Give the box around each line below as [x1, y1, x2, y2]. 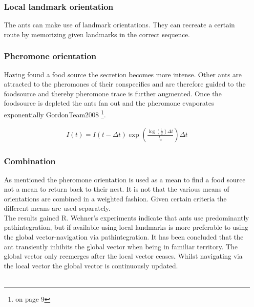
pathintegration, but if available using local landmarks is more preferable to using [4, 222, 249, 232]
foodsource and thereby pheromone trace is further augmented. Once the [4, 88, 222, 98]
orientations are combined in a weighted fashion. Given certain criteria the [4, 193, 227, 203]
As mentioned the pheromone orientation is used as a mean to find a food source [4, 174, 246, 184]
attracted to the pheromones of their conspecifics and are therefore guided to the [4, 79, 246, 89]
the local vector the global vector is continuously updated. [4, 260, 178, 270]
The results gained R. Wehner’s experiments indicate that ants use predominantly [4, 212, 249, 222]
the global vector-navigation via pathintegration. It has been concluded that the [4, 232, 244, 242]
